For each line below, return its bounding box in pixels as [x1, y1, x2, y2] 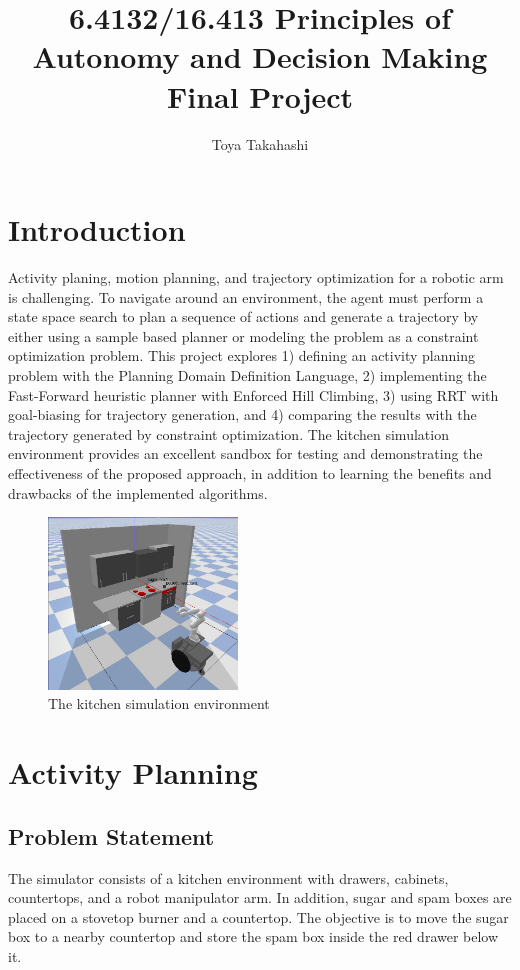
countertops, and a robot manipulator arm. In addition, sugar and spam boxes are [8, 887, 512, 908]
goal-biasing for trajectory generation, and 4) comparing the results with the [8, 404, 477, 425]
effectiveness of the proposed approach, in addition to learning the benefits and [8, 462, 492, 483]
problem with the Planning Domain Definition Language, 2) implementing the [8, 365, 487, 385]
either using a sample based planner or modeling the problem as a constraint [8, 325, 479, 346]
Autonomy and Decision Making [32, 36, 488, 77]
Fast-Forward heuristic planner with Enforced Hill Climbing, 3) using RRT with [8, 384, 499, 405]
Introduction [8, 209, 186, 250]
